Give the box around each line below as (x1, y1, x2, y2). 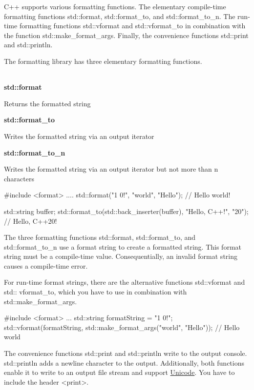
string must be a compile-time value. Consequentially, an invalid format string (4, 251, 237, 261)
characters (4, 173, 34, 183)
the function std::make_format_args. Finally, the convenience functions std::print (4, 30, 249, 40)
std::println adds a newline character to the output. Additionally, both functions (4, 357, 244, 368)
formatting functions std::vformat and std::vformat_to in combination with (19, 20, 246, 31)
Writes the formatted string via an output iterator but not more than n (4, 164, 218, 174)
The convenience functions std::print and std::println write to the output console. (4, 348, 247, 358)
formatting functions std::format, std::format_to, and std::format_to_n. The (4, 11, 235, 21)
